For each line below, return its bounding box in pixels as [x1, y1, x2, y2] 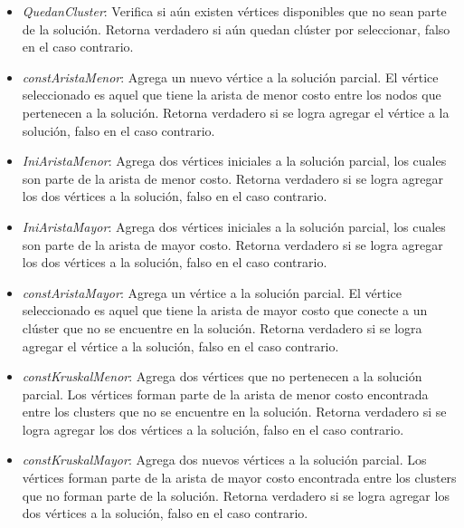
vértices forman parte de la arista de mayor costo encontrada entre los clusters [22, 468, 457, 487]
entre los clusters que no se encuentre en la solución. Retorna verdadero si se [22, 402, 447, 421]
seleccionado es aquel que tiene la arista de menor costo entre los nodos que [22, 85, 441, 104]
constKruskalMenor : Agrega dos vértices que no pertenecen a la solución [22, 367, 422, 386]
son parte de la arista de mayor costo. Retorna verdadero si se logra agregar [22, 235, 443, 254]
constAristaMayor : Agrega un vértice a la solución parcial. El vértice [22, 283, 402, 302]
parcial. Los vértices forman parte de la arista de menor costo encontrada [22, 384, 429, 403]
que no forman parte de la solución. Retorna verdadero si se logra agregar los [22, 485, 450, 504]
